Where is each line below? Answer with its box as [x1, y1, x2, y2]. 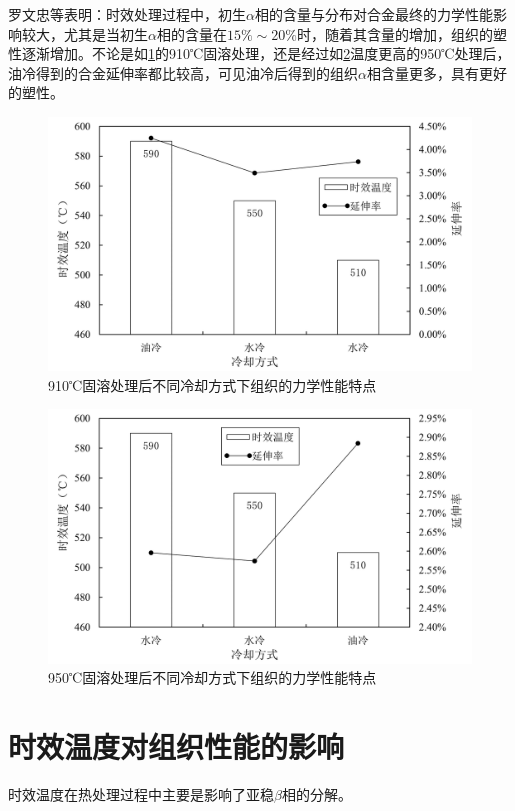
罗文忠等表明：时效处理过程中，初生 [8, 4, 246, 24]
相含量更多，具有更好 [366, 62, 507, 83]
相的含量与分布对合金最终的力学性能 [254, 4, 493, 24]
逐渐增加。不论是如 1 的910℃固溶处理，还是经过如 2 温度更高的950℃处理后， [21, 43, 511, 64]
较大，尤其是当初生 [21, 23, 148, 44]
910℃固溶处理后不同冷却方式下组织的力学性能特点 [48, 374, 377, 395]
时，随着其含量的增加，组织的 [296, 23, 493, 44]
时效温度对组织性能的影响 [8, 726, 345, 766]
